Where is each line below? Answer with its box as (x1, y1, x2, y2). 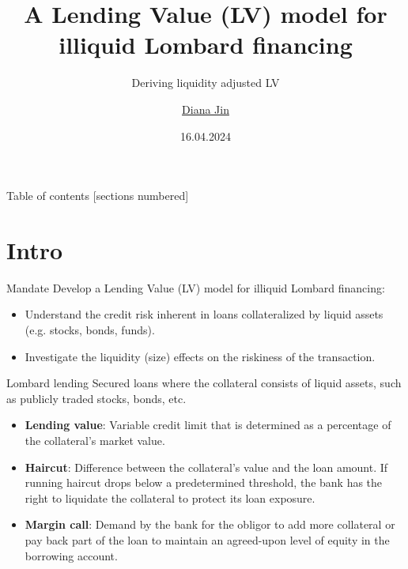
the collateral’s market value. (25, 431, 165, 448)
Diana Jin (182, 100, 229, 117)
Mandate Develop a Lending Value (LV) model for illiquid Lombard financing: (6, 279, 385, 296)
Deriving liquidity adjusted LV (131, 74, 280, 91)
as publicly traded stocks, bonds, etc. (6, 390, 187, 406)
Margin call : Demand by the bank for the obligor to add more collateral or (25, 516, 395, 533)
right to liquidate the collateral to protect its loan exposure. (25, 489, 315, 506)
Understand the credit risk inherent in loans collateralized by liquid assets (25, 306, 383, 322)
